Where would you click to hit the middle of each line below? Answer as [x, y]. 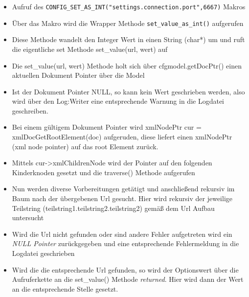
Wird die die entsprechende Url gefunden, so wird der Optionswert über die [125, 269]
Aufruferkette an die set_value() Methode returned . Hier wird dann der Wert [128, 279]
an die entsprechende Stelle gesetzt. [65, 288]
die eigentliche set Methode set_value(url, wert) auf [90, 49]
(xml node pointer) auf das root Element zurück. [85, 146]
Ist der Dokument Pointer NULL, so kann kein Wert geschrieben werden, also [128, 91]
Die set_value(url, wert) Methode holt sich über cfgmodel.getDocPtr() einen [127, 65]
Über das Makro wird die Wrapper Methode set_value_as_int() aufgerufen [128, 23]
